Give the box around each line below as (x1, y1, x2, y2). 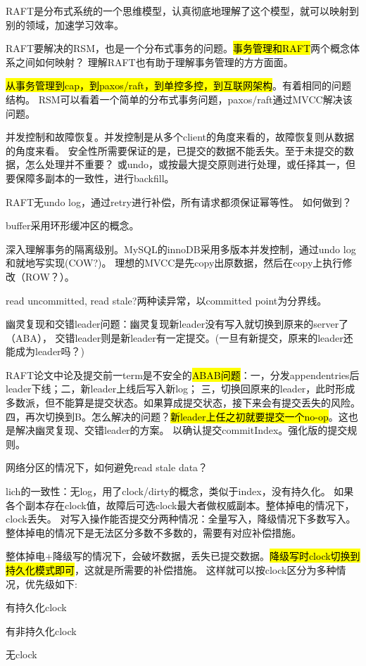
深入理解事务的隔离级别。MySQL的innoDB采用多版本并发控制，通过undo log (6, 241, 356, 256)
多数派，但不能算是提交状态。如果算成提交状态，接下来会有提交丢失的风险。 (6, 395, 360, 410)
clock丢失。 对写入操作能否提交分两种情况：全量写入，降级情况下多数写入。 (6, 511, 356, 526)
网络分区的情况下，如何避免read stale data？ (6, 460, 208, 475)
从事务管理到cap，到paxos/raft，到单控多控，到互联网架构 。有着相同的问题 (6, 78, 351, 93)
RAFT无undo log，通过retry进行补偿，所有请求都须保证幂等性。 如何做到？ (6, 194, 352, 209)
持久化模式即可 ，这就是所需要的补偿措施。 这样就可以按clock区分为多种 (6, 563, 336, 577)
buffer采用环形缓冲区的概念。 (6, 218, 139, 233)
